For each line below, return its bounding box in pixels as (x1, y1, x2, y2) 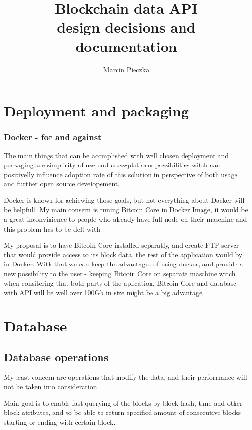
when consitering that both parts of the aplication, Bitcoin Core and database (4, 278, 236, 288)
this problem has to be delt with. (4, 223, 102, 233)
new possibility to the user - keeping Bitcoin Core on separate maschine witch (4, 268, 235, 279)
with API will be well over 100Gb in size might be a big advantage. (4, 287, 204, 298)
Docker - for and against (4, 131, 101, 143)
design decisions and (57, 17, 196, 37)
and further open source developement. (4, 179, 120, 189)
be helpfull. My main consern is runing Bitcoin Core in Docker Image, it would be (4, 204, 248, 215)
